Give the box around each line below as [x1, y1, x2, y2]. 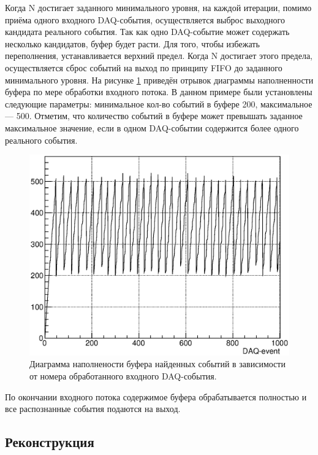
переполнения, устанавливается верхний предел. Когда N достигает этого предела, [5, 49, 313, 62]
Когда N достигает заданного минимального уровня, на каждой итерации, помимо [5, 1, 312, 14]
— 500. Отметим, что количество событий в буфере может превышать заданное [5, 109, 303, 122]
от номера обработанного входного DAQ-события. [29, 370, 217, 382]
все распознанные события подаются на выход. [5, 402, 181, 415]
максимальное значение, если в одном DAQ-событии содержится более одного [5, 121, 299, 134]
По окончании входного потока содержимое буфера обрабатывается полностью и [5, 390, 307, 403]
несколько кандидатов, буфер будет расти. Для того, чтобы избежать [5, 37, 260, 50]
